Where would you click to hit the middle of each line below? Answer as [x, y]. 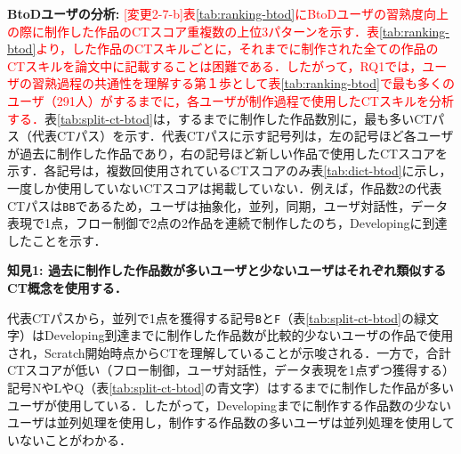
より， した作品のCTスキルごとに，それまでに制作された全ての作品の [237, 49]
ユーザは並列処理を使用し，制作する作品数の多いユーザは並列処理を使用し [225, 422]
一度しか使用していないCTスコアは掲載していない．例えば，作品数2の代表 [225, 187]
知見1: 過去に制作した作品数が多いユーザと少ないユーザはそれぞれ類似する [227, 270]
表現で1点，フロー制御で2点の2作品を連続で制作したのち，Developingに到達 [227, 223]
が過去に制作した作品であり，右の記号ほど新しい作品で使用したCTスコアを [228, 153]
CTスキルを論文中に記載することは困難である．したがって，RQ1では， [215, 65]
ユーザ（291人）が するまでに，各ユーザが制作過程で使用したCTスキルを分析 [230, 100]
